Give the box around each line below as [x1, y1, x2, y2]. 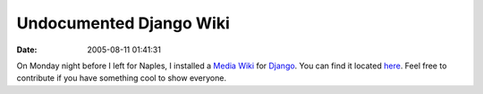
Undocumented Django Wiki [16, 13, 230, 33]
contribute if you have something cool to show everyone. [16, 73, 227, 83]
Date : [16, 44, 38, 55]
